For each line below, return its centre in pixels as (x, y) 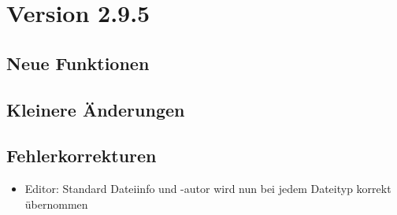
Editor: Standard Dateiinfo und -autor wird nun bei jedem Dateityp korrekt (208, 189)
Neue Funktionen (78, 63)
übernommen (56, 204)
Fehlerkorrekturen (82, 156)
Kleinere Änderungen (96, 109)
